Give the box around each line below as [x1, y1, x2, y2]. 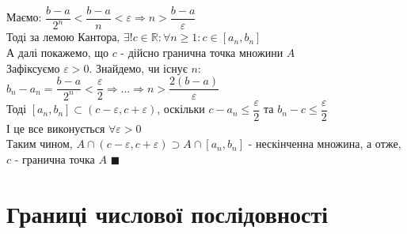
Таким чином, [6, 135, 73, 152]
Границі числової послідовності [6, 197, 329, 229]
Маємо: [6, 9, 42, 25]
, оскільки [157, 100, 205, 117]
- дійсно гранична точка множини [120, 44, 283, 60]
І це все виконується [6, 119, 105, 136]
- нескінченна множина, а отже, [248, 135, 401, 152]
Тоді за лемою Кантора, [6, 28, 120, 45]
